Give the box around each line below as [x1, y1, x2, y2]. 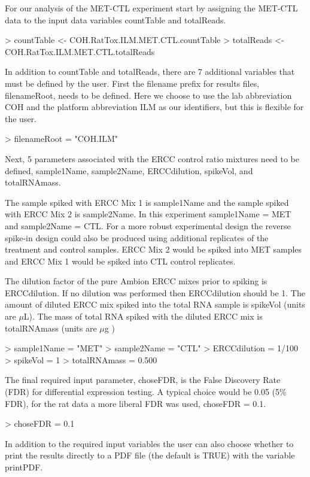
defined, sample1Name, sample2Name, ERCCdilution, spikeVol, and [5, 164, 253, 177]
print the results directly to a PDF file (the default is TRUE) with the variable [5, 449, 295, 461]
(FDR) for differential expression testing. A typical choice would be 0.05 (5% [5, 385, 287, 398]
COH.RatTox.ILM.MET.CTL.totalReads [5, 45, 155, 57]
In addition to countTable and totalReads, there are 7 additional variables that [5, 65, 295, 78]
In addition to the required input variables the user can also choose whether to [5, 437, 294, 449]
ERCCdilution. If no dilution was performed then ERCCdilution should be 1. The [5, 286, 305, 299]
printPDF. [5, 461, 43, 473]
